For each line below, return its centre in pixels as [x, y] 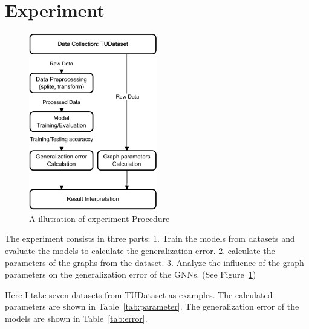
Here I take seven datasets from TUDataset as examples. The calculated [139, 294]
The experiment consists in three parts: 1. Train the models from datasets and [150, 239]
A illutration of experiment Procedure [99, 218]
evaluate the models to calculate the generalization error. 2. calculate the [140, 250]
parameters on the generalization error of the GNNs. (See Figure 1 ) [131, 274]
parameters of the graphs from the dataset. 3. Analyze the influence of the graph [154, 262]
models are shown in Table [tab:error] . [76, 318]
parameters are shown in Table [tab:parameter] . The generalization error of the [152, 306]
